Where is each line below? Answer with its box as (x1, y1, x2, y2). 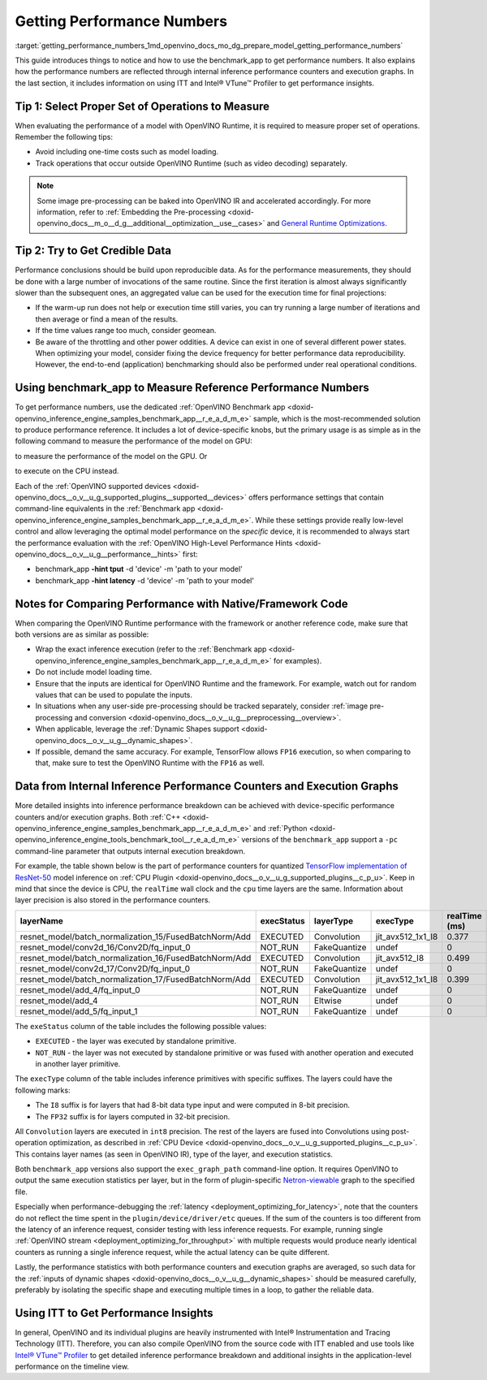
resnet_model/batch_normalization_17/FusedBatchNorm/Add (19, 973, 251, 984)
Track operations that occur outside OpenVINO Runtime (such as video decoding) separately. (35, 158, 348, 168)
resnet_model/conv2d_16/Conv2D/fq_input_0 (19, 941, 191, 953)
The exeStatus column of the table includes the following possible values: (15, 1021, 267, 1031)
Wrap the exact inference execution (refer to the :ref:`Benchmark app (35, 644, 267, 654)
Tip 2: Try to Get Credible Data (15, 244, 172, 257)
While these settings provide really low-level (255, 515, 403, 525)
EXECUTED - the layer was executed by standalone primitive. (35, 1036, 237, 1046)
